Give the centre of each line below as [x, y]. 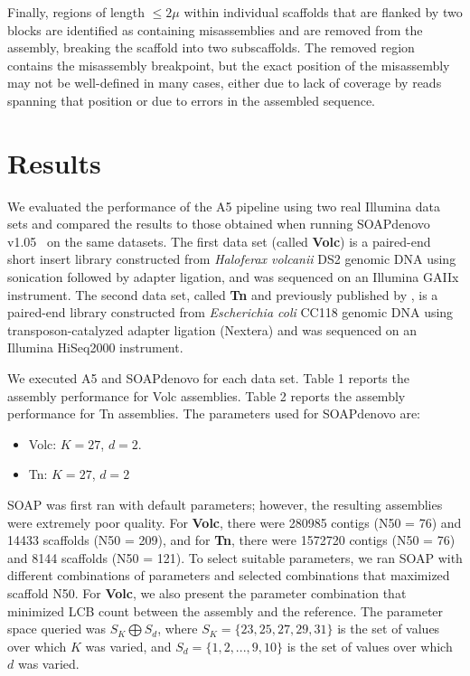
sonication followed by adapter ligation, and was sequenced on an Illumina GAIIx [233, 277]
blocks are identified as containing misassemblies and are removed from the [215, 29]
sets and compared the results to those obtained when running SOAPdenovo [219, 224]
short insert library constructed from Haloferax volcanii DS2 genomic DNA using [232, 259]
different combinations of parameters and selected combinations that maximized [229, 575]
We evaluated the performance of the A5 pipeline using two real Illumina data [224, 206]
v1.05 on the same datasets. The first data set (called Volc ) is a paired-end [219, 241]
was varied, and [128, 646]
